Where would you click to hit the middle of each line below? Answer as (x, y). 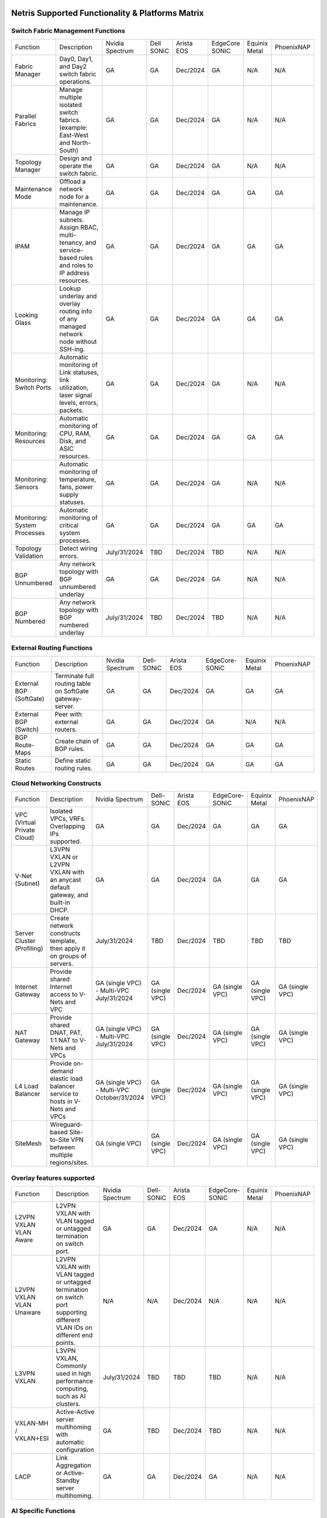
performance (74, 1381)
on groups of (68, 956)
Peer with (68, 714)
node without (78, 341)
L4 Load (27, 1086)
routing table (73, 683)
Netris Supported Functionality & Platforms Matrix (107, 13)
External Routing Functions (52, 648)
